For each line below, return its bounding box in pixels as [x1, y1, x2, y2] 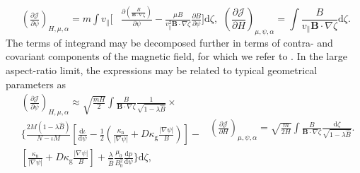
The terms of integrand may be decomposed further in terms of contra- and [6, 35, 333, 49]
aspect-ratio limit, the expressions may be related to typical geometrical [6, 63, 318, 78]
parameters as [6, 76, 66, 91]
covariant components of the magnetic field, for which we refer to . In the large [6, 49, 347, 64]
